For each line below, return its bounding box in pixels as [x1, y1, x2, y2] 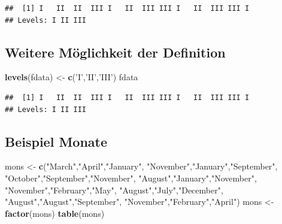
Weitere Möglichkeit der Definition [5, 43, 226, 61]
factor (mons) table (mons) [5, 207, 105, 219]
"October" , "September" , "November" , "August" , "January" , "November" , [5, 171, 257, 184]
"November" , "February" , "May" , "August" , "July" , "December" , [5, 183, 223, 196]
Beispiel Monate [5, 132, 108, 150]
